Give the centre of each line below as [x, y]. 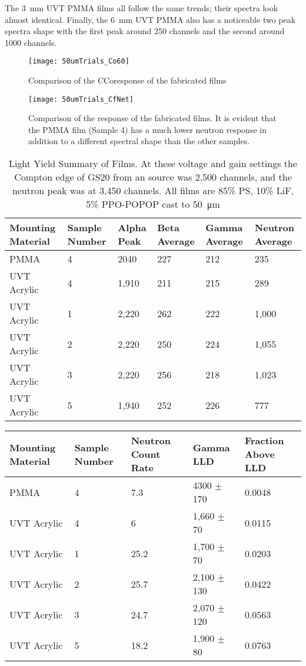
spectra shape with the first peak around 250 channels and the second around [145, 31]
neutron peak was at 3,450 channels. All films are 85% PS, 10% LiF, [153, 191]
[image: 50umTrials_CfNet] [81, 99]
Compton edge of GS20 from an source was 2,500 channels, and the [153, 177]
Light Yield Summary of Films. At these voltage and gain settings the [153, 164]
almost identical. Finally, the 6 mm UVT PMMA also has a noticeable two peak [150, 19]
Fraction [264, 441]
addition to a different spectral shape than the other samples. [139, 141]
